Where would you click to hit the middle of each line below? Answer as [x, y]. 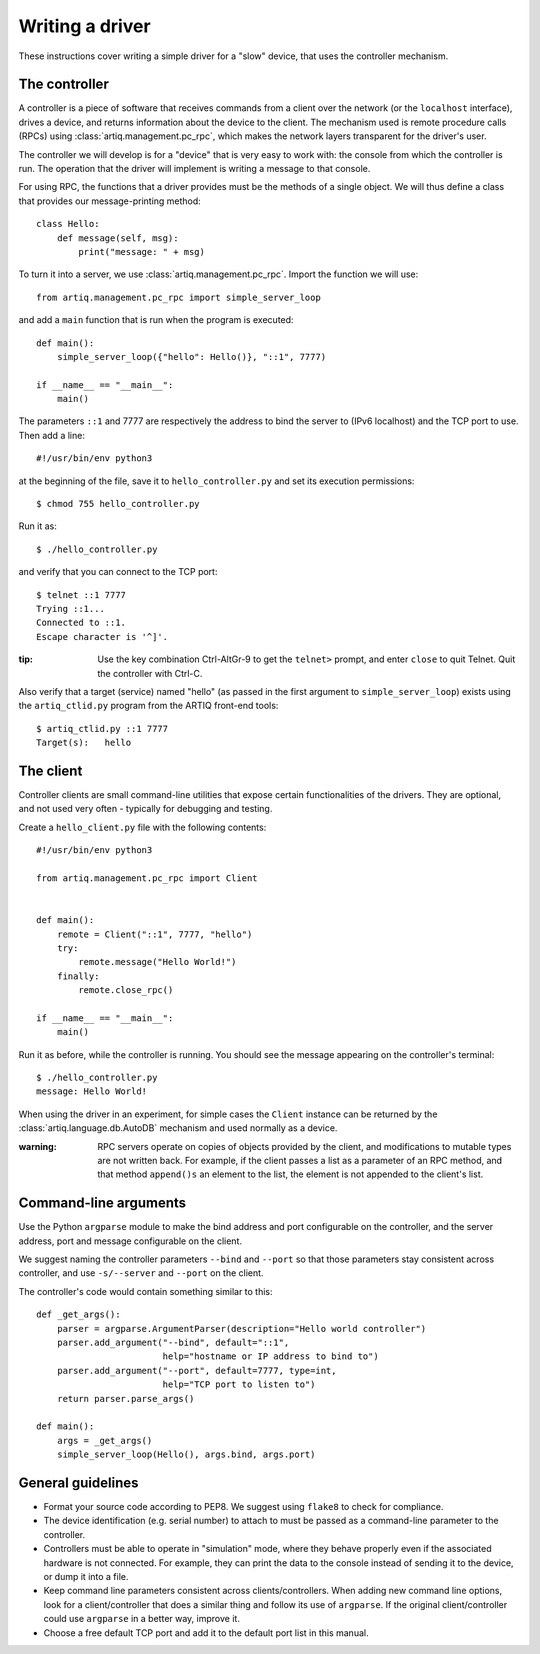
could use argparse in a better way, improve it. [141, 1619]
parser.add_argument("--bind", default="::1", [173, 1343]
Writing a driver [84, 26]
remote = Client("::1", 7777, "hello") [154, 934]
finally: [78, 976]
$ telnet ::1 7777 [81, 594]
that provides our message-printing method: [110, 201]
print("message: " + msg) [141, 251]
